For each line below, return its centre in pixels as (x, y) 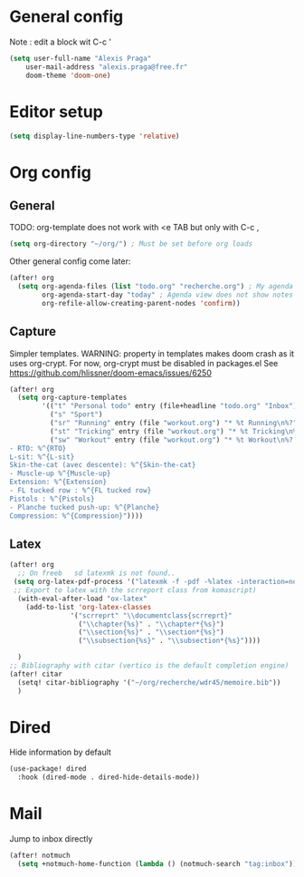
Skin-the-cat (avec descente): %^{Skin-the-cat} (103, 465)
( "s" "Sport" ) (76, 414)
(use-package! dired (48, 769)
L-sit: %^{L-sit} (42, 457)
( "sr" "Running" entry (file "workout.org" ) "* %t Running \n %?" (173, 424)
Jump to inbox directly (51, 839)
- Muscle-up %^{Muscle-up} (60, 473)
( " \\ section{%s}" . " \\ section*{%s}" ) (151, 632)
